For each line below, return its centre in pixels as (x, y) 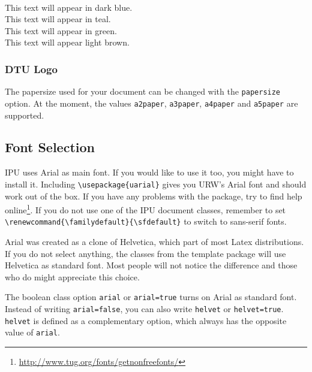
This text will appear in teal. (58, 19)
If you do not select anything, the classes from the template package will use (145, 253)
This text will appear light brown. (67, 42)
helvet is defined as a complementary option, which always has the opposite (146, 320)
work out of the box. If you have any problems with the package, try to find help (154, 196)
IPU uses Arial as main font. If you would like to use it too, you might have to (149, 172)
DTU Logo (31, 69)
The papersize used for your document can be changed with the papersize (143, 91)
